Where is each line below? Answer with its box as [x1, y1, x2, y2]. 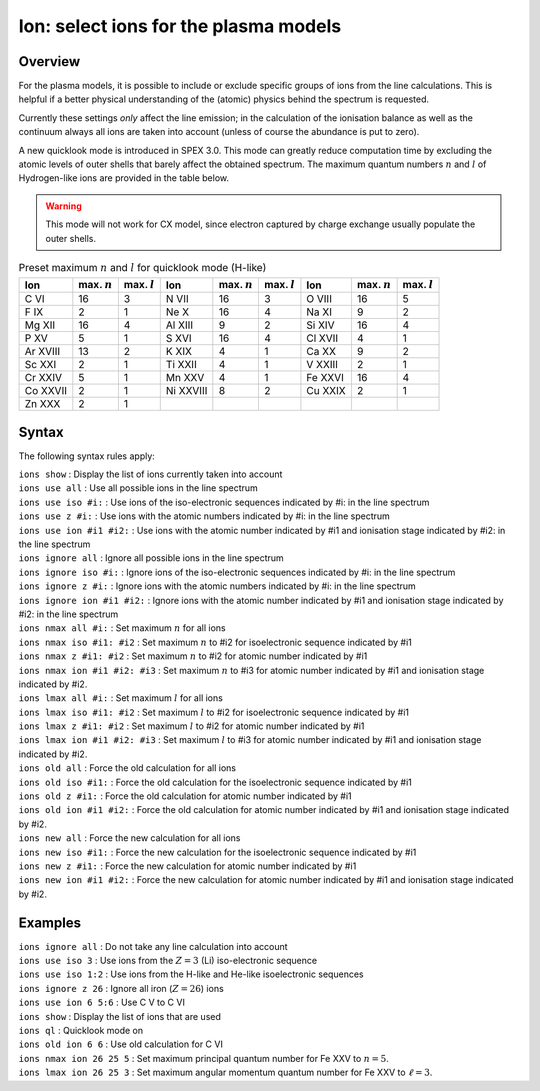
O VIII [306, 292, 332, 306]
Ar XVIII [24, 345, 61, 359]
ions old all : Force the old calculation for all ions [18, 762, 237, 774]
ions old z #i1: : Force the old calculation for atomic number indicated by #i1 [18, 790, 352, 802]
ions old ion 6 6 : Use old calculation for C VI [18, 1038, 224, 1050]
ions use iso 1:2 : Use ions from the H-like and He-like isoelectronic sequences [18, 968, 364, 980]
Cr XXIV [24, 371, 63, 385]
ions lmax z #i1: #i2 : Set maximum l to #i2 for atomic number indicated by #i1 [18, 720, 365, 732]
